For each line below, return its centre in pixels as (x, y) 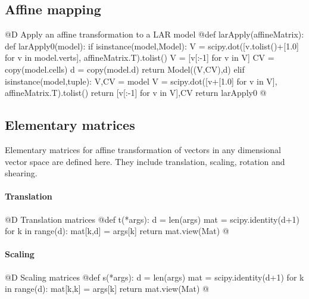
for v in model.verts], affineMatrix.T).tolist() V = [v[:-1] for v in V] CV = (140, 57)
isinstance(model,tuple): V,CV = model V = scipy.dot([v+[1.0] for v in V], (141, 81)
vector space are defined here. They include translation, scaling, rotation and (145, 161)
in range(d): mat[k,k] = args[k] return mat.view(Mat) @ (107, 289)
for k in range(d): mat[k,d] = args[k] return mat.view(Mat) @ (117, 231)
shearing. (21, 173)
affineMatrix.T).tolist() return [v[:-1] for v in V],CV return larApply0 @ (136, 93)
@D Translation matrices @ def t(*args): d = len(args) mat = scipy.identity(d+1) (152, 219)
